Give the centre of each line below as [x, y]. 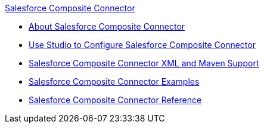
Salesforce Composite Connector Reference [115, 100]
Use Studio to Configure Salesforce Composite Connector [142, 45]
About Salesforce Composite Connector [107, 26]
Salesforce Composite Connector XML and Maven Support [144, 63]
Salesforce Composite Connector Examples [114, 81]
